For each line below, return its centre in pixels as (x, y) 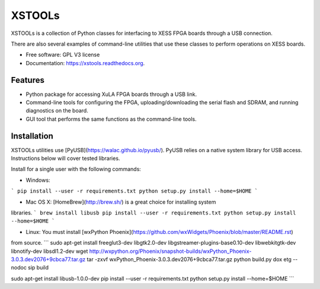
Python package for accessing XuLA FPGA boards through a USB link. (111, 94)
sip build (38, 268)
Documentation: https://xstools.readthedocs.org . (85, 63)
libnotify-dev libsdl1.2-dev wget (49, 251)
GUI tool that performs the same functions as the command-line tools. (111, 119)
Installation (32, 136)
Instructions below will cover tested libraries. (65, 158)
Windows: (38, 180)
